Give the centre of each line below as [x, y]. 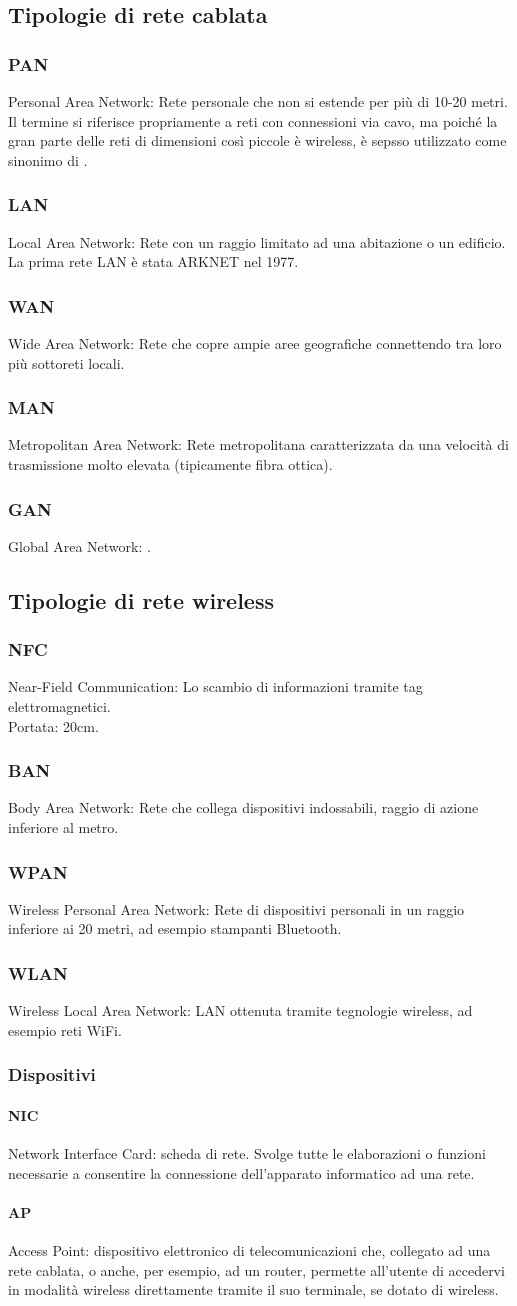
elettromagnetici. [59, 706]
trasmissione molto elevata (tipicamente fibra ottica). [170, 464]
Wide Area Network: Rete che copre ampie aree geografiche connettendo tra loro [255, 343]
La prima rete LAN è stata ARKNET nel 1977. [153, 261]
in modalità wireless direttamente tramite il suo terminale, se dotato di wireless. [253, 1289]
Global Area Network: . [79, 545]
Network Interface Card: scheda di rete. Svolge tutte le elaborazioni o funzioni [247, 1153]
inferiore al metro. [63, 827]
